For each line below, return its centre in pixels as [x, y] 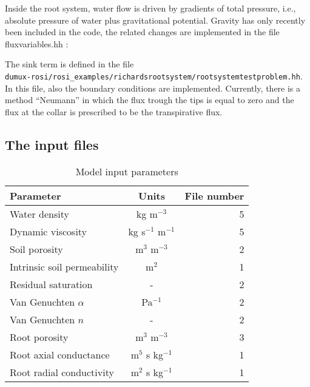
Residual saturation [51, 284]
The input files [52, 144]
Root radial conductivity [62, 372]
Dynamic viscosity [49, 231]
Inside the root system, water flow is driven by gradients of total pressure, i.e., [150, 8]
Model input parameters [127, 171]
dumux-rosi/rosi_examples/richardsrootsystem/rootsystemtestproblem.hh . [154, 76]
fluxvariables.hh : [37, 43]
